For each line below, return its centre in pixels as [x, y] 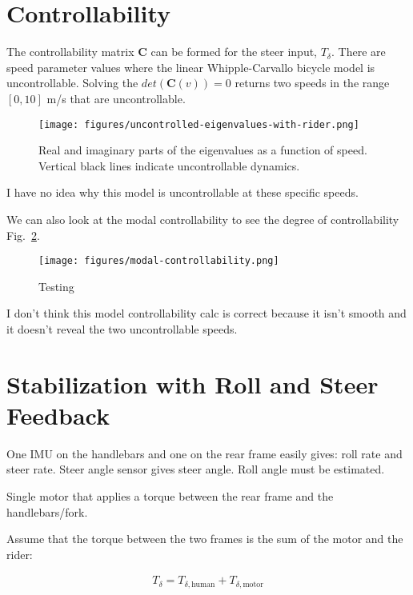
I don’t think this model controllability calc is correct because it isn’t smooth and [206, 313]
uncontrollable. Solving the [72, 83]
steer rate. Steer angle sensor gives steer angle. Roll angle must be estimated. [196, 469]
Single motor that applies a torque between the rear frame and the [170, 496]
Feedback [58, 415]
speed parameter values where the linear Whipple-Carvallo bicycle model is [191, 67]
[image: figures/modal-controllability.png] [159, 261]
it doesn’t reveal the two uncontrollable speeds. [122, 328]
